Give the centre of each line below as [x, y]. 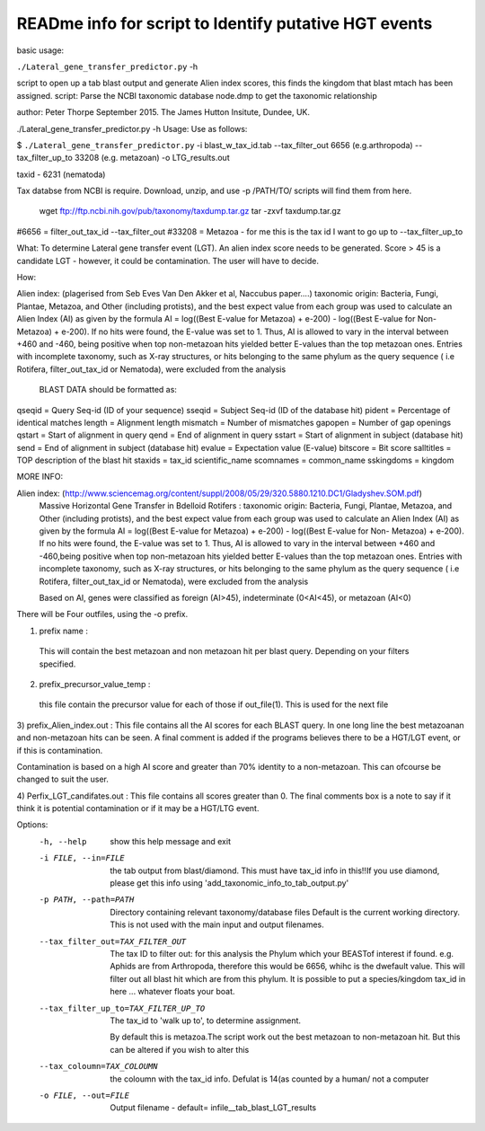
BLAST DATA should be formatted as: [108, 390]
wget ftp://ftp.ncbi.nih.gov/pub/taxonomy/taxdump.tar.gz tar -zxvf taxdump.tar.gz [190, 211]
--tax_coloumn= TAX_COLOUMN [98, 1066]
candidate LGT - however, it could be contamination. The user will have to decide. [168, 261]
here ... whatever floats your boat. [172, 992]
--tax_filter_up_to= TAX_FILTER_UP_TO [122, 1008]
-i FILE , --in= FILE [82, 858]
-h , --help [63, 841]
